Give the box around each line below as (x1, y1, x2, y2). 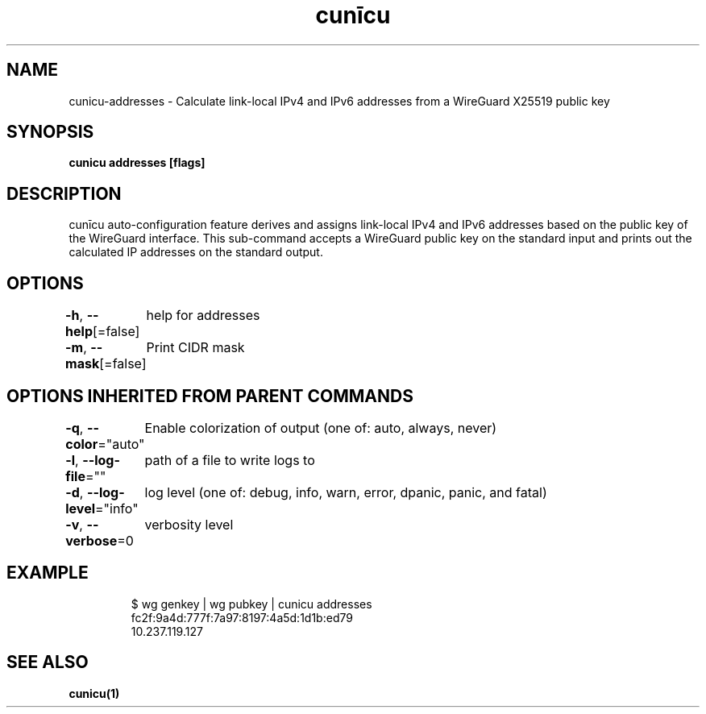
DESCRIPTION (6, 183, 122, 204)
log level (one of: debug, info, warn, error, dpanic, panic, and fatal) (144, 484, 547, 500)
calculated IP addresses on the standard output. (69, 245, 323, 259)
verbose (65, 532, 118, 549)
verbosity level (144, 516, 234, 533)
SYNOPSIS (6, 122, 94, 143)
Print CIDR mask (146, 339, 245, 356)
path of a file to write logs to (144, 451, 315, 468)
